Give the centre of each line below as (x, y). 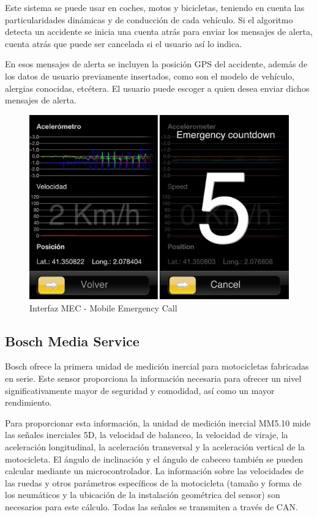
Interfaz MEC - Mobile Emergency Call (103, 307)
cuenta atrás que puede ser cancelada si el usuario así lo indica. (124, 43)
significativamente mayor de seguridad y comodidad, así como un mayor (140, 390)
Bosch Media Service (72, 340)
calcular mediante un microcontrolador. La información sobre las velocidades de (154, 471)
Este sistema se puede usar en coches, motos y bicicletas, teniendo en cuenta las (155, 7)
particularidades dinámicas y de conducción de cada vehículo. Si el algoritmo (149, 19)
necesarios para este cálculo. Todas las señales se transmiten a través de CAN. (151, 506)
